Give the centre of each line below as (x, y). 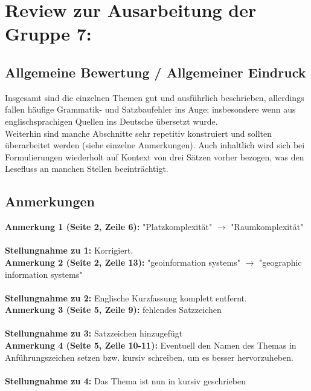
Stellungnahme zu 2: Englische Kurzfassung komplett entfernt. (126, 297)
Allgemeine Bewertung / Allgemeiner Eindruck (155, 72)
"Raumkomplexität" (267, 227)
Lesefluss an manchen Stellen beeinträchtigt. (87, 169)
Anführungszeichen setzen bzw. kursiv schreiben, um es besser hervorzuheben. (149, 357)
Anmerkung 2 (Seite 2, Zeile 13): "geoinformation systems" (123, 262)
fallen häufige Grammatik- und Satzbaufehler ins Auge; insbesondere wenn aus (150, 109)
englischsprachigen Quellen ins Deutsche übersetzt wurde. (111, 121)
